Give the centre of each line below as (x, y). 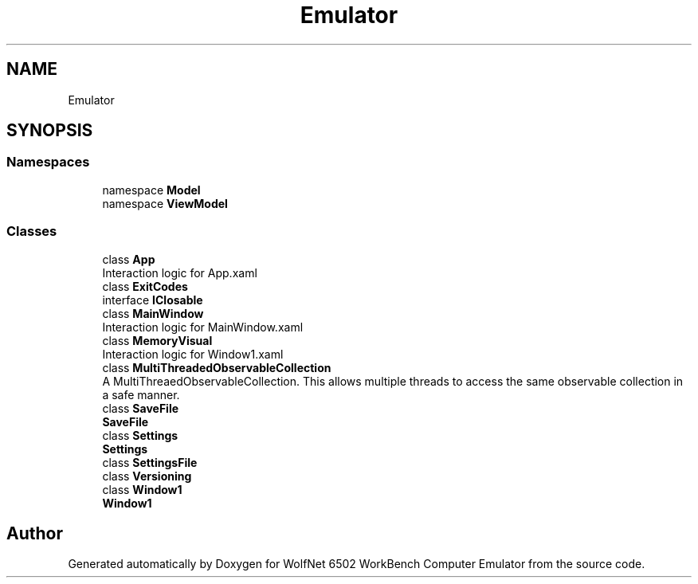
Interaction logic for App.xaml (180, 272)
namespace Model (151, 190)
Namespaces (48, 162)
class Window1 (142, 489)
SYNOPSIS (50, 131)
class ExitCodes (145, 286)
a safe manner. (141, 394)
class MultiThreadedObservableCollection (217, 367)
